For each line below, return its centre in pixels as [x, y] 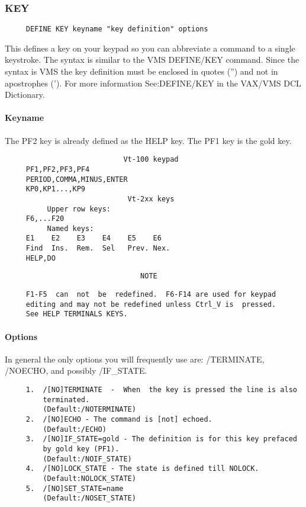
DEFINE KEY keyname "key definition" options [117, 29]
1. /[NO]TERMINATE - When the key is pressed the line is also [161, 390]
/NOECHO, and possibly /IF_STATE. [76, 370]
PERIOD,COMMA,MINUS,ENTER [77, 179]
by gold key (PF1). [81, 449]
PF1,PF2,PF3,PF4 [58, 169]
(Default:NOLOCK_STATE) [89, 478]
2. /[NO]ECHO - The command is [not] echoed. [119, 420]
